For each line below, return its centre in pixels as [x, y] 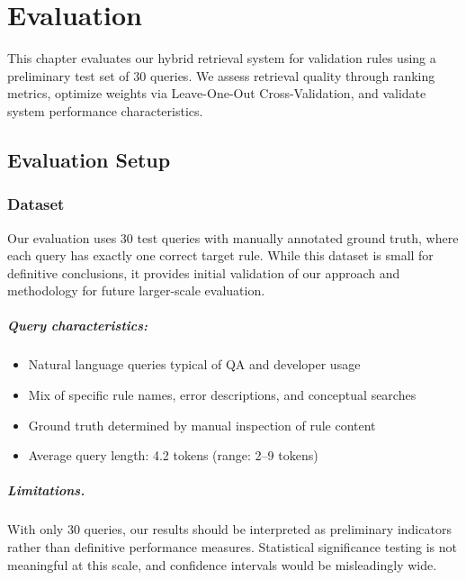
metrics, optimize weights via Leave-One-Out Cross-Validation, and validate [217, 93]
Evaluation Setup [89, 159]
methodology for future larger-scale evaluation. [136, 290]
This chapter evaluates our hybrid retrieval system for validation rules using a [222, 58]
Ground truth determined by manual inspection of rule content [202, 425]
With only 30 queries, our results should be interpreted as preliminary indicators [229, 529]
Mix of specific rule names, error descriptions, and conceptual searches [222, 395]
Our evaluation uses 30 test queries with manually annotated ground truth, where [233, 237]
